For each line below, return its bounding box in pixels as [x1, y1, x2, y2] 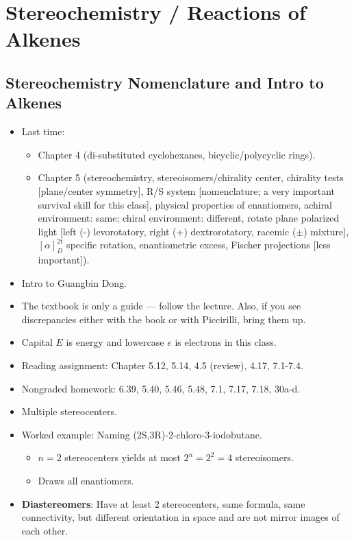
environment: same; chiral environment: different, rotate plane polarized [38, 211, 340, 225]
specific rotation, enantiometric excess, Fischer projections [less [66, 237, 331, 252]
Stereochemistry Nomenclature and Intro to [5, 71, 324, 93]
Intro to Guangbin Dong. [21, 275, 127, 290]
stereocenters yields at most [64, 450, 181, 465]
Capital [21, 335, 53, 349]
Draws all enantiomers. [38, 473, 134, 488]
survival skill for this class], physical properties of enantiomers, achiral [38, 197, 333, 211]
